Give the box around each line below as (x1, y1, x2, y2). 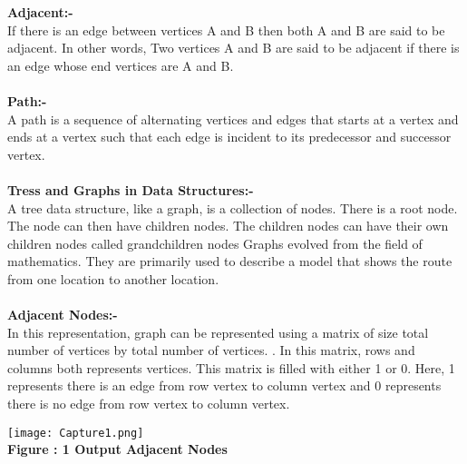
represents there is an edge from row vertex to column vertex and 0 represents (7, 376, 442, 395)
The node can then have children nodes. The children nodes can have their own (7, 216, 449, 235)
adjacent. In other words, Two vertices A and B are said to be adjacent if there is (7, 38, 460, 57)
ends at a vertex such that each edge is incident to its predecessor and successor (7, 127, 452, 146)
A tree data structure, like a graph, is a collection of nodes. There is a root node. (7, 198, 458, 217)
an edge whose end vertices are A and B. (7, 55, 234, 74)
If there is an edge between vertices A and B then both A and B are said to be (7, 20, 445, 39)
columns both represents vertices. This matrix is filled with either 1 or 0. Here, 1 (7, 358, 455, 377)
